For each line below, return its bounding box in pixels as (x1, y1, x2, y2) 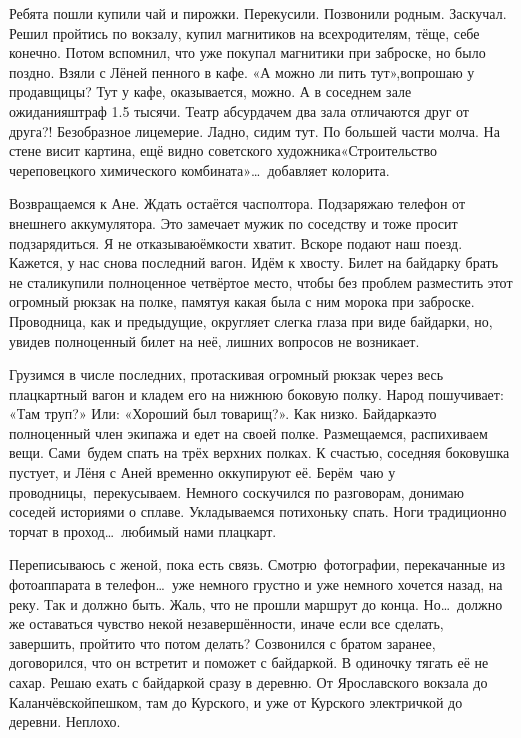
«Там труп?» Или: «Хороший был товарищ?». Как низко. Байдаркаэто (9, 403, 437, 424)
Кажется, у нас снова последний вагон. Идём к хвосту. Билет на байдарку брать (9, 252, 499, 273)
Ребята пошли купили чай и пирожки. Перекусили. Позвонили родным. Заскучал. (9, 3, 507, 23)
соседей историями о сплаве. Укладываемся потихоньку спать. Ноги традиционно (9, 501, 507, 522)
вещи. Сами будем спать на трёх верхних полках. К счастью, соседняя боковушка (9, 442, 510, 463)
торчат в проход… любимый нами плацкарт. (9, 520, 277, 541)
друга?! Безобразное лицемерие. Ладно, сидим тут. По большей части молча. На (9, 120, 500, 141)
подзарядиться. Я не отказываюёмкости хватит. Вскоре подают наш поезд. (9, 232, 463, 253)
